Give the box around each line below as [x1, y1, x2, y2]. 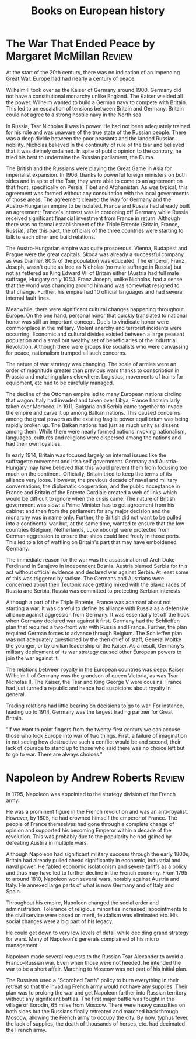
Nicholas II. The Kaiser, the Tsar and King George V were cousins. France [6, 678, 182, 685]
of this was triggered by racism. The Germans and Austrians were [6, 574, 164, 582]
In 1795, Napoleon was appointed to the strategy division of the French [6, 790, 176, 797]
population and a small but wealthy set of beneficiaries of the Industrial [6, 336, 177, 343]
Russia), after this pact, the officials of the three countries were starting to [6, 227, 184, 234]
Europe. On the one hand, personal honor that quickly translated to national [6, 312, 187, 319]
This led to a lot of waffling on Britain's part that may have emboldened [6, 538, 177, 545]
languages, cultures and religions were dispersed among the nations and [6, 434, 181, 441]
